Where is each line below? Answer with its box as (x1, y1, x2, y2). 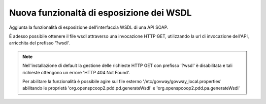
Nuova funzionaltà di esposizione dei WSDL (9, 7, 192, 18)
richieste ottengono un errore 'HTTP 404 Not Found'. (22, 69, 130, 75)
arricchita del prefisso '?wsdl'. (9, 40, 70, 46)
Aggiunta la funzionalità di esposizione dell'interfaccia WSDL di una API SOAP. (9, 24, 168, 30)
